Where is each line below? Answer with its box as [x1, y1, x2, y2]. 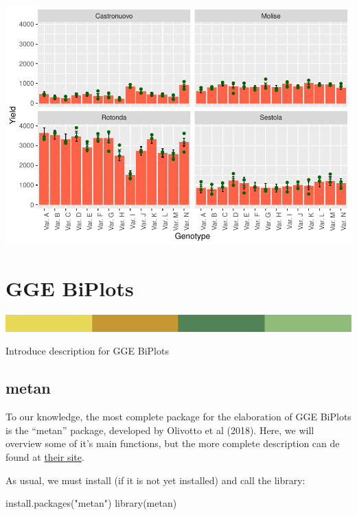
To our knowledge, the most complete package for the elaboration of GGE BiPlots [5, 409, 352, 424]
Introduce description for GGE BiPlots [5, 344, 169, 358]
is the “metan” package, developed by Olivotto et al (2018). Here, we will [5, 422, 314, 437]
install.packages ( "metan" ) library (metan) [5, 496, 177, 510]
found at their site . [5, 449, 84, 464]
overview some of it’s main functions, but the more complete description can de [5, 436, 340, 451]
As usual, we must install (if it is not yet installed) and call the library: [5, 472, 306, 487]
